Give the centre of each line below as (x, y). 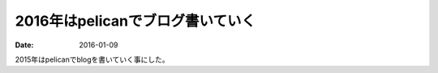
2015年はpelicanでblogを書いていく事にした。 (92, 59)
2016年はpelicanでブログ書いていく (135, 21)
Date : (24, 45)
